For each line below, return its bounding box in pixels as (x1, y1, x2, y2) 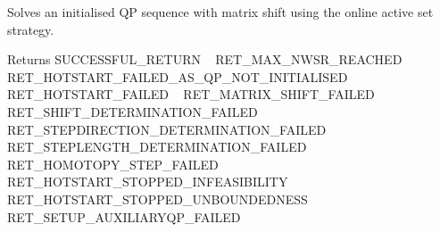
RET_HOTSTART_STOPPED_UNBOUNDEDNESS (7, 189, 308, 208)
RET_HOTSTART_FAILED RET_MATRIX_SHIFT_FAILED (7, 85, 375, 104)
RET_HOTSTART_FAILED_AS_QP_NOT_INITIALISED (7, 67, 348, 86)
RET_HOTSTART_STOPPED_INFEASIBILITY (7, 172, 288, 191)
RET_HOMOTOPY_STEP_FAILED (7, 154, 219, 173)
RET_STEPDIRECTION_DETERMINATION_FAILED (7, 120, 327, 138)
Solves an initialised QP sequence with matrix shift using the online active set (7, 3, 434, 21)
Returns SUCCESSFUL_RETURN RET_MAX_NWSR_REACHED (7, 50, 403, 69)
